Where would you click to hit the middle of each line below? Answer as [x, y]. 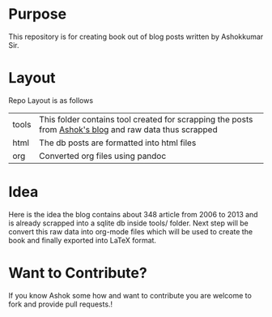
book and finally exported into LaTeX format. [82, 240]
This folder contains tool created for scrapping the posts [146, 119]
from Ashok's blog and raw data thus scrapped [128, 129]
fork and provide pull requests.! [61, 304]
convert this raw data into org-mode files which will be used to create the [131, 231]
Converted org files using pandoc [103, 156]
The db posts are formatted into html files [118, 143]
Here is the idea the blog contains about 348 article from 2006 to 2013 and [133, 214]
